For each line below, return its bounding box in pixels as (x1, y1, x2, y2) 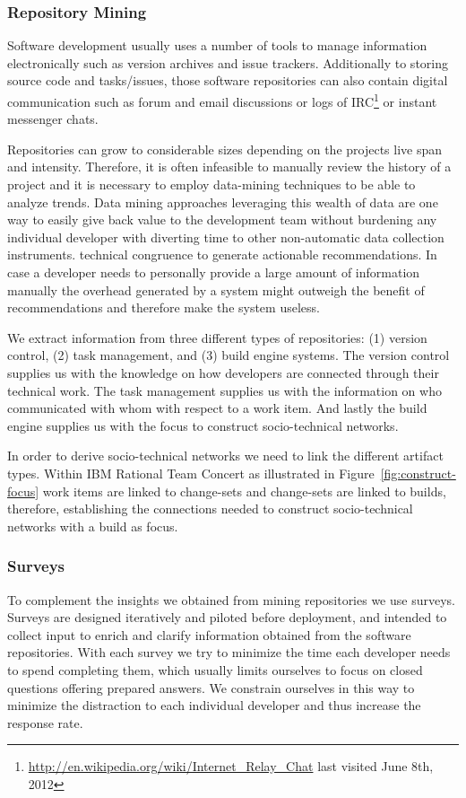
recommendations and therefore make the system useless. (7, 298, 320, 317)
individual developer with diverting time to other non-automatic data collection (7, 227, 444, 246)
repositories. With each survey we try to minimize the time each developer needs (7, 643, 451, 662)
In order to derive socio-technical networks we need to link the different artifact (7, 446, 444, 465)
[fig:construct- (380, 463, 456, 482)
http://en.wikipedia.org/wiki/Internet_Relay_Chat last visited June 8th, (28, 757, 434, 776)
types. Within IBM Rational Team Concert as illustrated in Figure (7, 463, 375, 482)
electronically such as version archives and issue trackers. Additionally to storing (7, 53, 448, 72)
